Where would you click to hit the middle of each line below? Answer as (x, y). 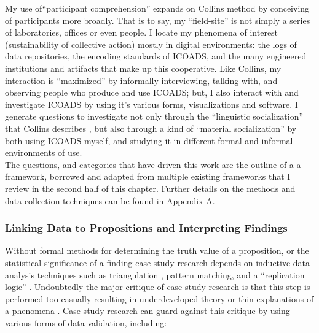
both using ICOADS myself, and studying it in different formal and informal (149, 140)
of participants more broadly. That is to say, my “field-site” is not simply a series (158, 20)
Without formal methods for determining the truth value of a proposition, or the (157, 251)
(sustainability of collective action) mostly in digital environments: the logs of (151, 44)
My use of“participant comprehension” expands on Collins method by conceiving (157, 8)
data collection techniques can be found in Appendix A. (110, 200)
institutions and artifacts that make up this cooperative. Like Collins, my (143, 68)
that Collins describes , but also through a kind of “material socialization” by (151, 128)
